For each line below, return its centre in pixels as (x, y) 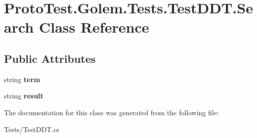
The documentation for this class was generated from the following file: (111, 112)
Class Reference (94, 27)
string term (22, 79)
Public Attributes (50, 58)
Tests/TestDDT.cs (32, 129)
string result (24, 96)
